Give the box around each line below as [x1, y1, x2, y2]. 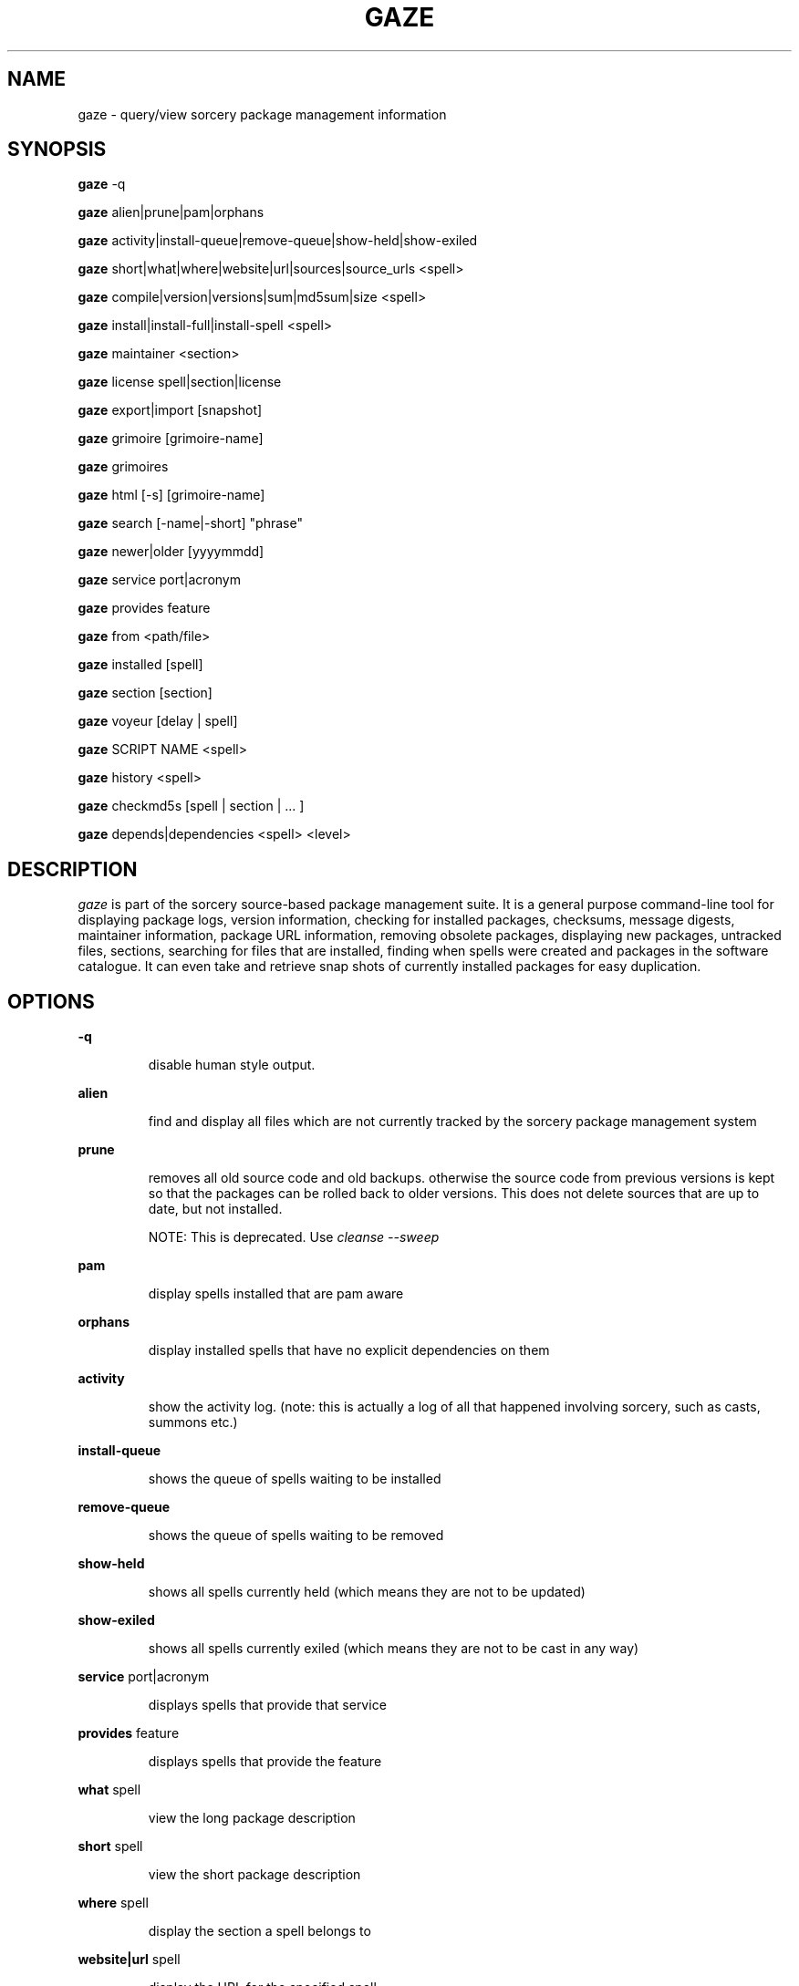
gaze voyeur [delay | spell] [78, 713, 238, 729]
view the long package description [148, 1810, 356, 1826]
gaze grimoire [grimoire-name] [78, 430, 264, 447]
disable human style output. [148, 1057, 316, 1073]
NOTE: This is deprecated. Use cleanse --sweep [148, 1229, 440, 1246]
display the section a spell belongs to [148, 1923, 371, 1939]
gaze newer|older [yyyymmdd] [78, 543, 265, 560]
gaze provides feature [78, 600, 211, 616]
